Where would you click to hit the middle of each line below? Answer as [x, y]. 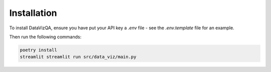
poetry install [38, 50]
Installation [33, 13]
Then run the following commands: [45, 37]
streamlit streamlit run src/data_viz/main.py [78, 57]
